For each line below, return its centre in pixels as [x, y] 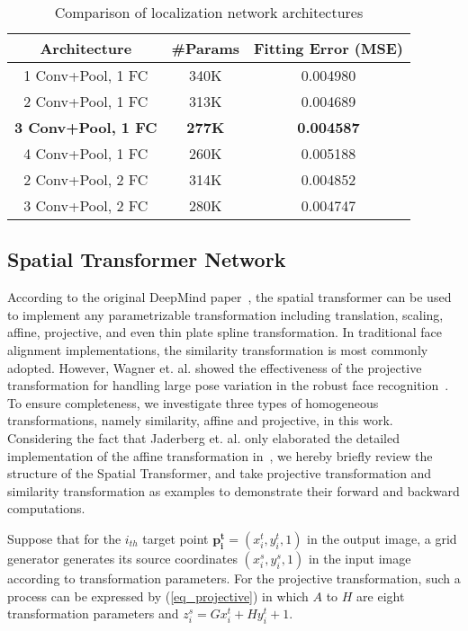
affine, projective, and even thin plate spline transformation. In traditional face [225, 332]
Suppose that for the [64, 538]
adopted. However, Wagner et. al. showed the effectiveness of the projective [215, 367]
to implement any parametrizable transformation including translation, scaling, [225, 314]
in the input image [360, 558]
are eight [381, 595]
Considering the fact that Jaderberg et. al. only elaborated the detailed [204, 437]
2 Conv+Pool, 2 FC [86, 179]
